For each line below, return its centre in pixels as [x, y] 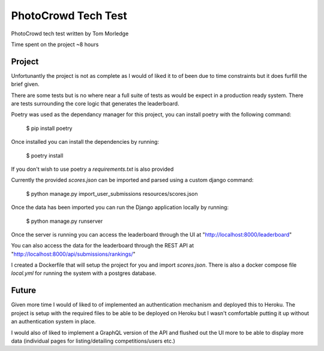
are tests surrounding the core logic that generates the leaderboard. [95, 104]
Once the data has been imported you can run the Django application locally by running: [120, 207]
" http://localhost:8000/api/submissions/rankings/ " [73, 254]
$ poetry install [45, 155]
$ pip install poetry [49, 128]
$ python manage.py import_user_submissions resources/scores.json [112, 193]
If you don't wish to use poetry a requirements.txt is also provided [92, 169]
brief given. [25, 84]
